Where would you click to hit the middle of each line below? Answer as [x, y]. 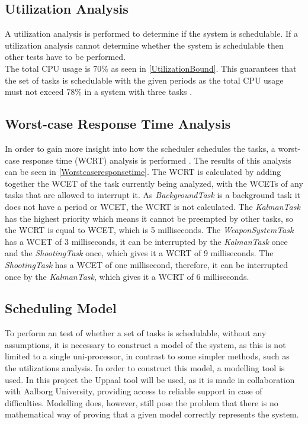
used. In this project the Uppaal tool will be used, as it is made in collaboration [150, 379]
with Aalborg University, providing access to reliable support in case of [134, 391]
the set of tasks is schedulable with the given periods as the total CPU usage [144, 80]
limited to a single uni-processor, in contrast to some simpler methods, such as [147, 356]
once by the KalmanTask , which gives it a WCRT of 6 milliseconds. [127, 276]
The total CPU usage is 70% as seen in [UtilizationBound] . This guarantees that [151, 68]
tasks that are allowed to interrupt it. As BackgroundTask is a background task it [153, 195]
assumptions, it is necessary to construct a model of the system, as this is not [145, 344]
